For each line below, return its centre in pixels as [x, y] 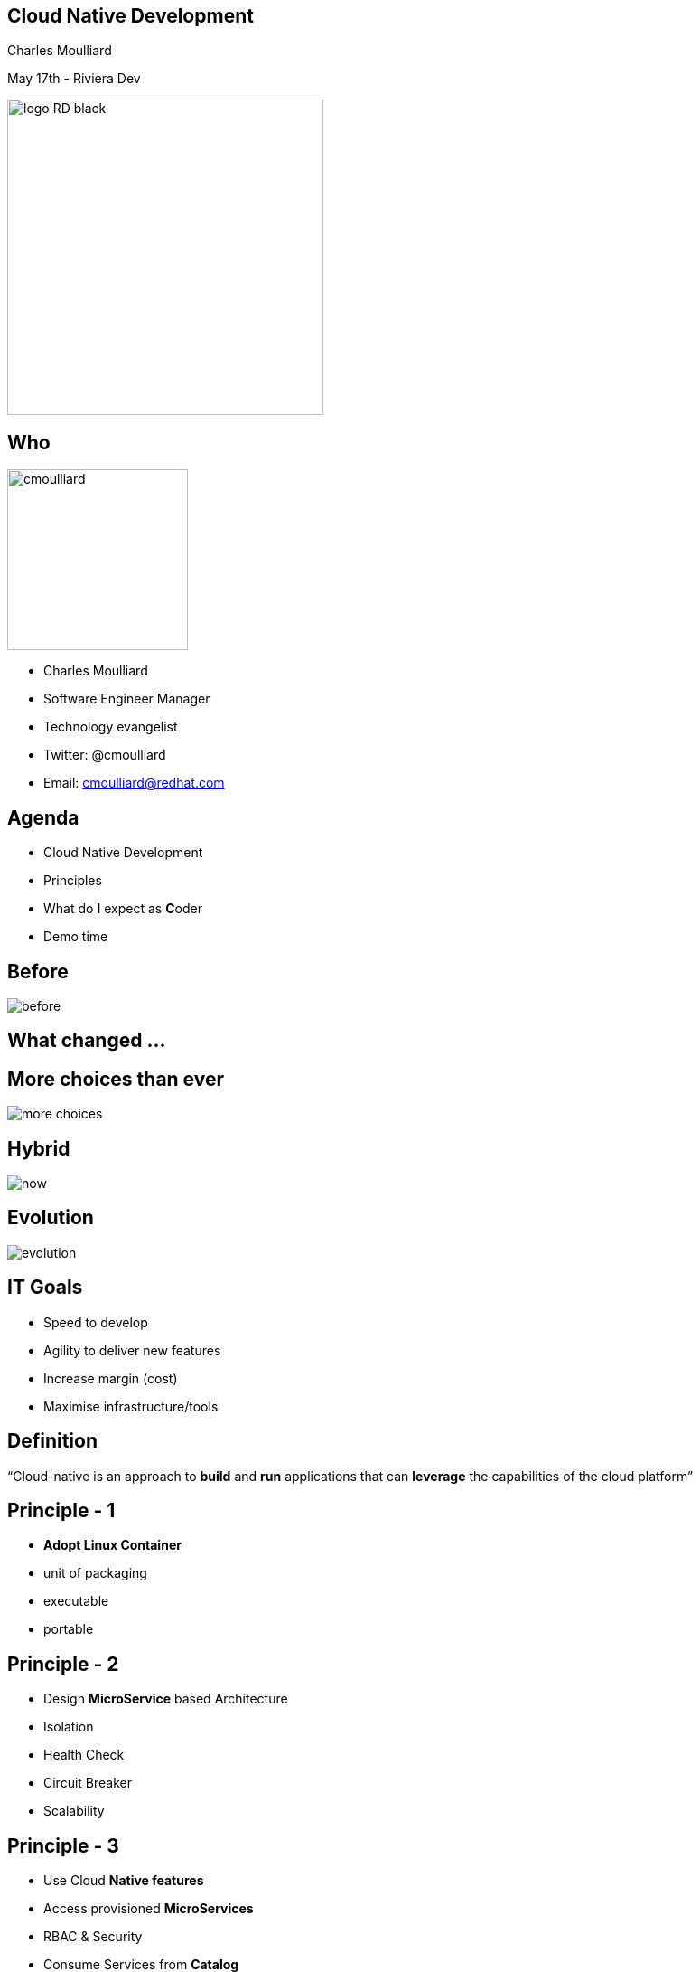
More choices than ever [116, 1079]
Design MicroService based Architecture [166, 1699]
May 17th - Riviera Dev [74, 79]
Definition [52, 1441]
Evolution [51, 1218]
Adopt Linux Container [112, 1545]
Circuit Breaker [88, 1783]
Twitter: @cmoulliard [105, 755]
